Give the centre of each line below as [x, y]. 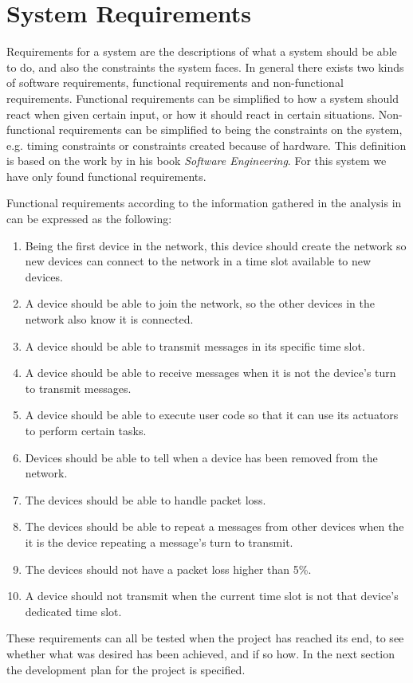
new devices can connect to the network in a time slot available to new [198, 261]
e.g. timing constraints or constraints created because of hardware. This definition [206, 145]
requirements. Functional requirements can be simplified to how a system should [203, 98]
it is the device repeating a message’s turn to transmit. [159, 542]
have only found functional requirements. [106, 176]
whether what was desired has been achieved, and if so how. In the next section [201, 653]
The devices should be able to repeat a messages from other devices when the [214, 526]
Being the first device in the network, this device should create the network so [216, 245]
